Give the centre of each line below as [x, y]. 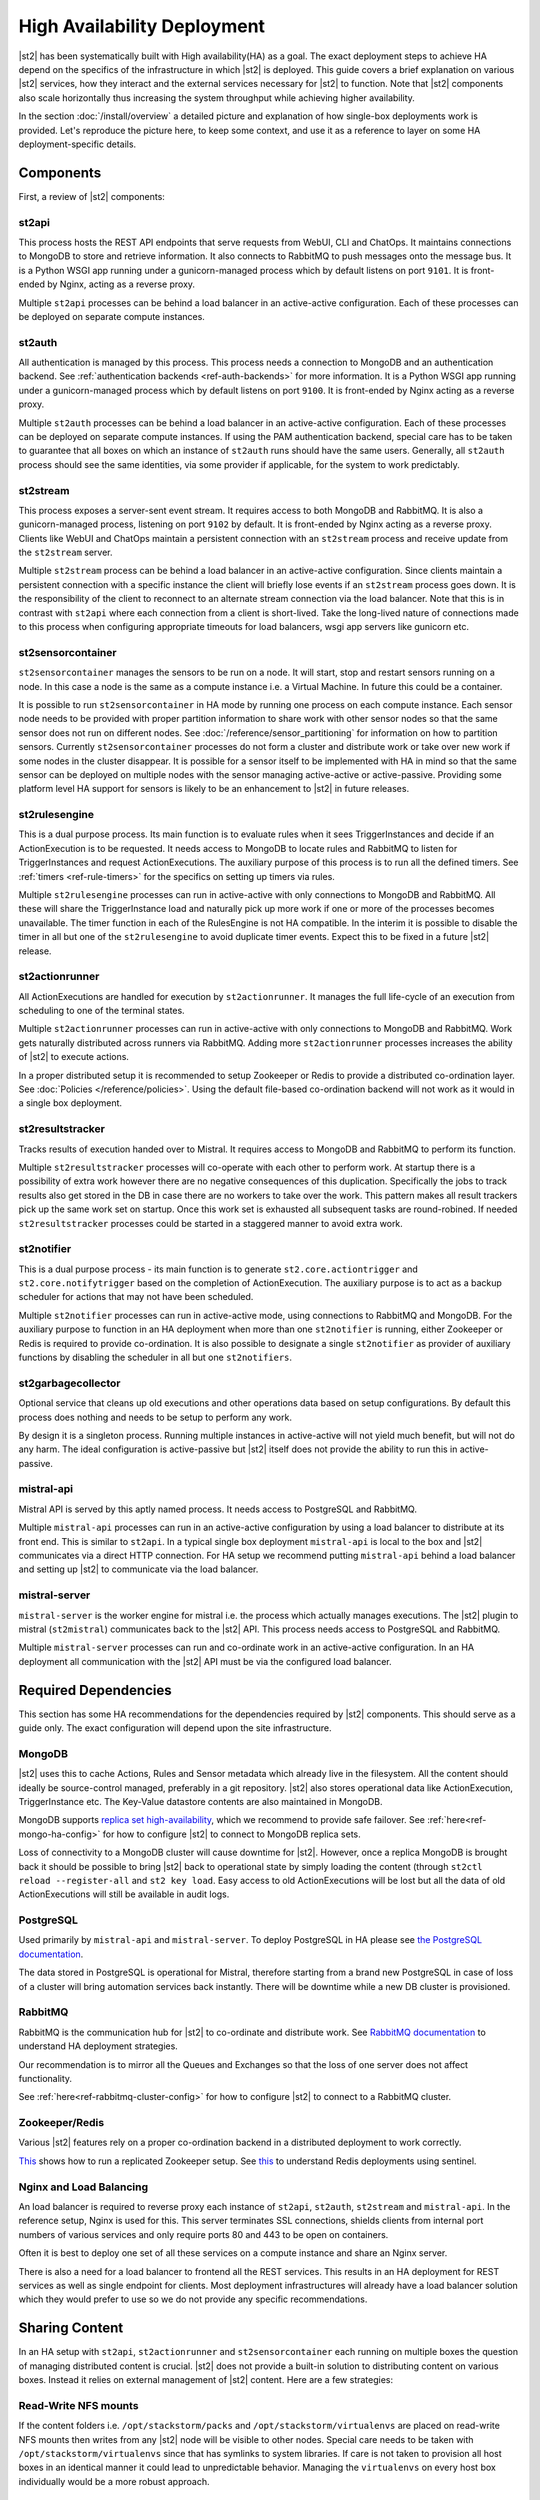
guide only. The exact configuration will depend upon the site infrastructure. [175, 1728]
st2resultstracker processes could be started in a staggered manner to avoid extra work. [211, 1223]
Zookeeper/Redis [61, 2123]
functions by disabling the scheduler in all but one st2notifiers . [155, 1357]
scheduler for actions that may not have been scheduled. [136, 1297]
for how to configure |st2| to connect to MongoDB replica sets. [231, 1834]
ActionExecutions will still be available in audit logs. [124, 1894]
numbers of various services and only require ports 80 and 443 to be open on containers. [203, 2234]
